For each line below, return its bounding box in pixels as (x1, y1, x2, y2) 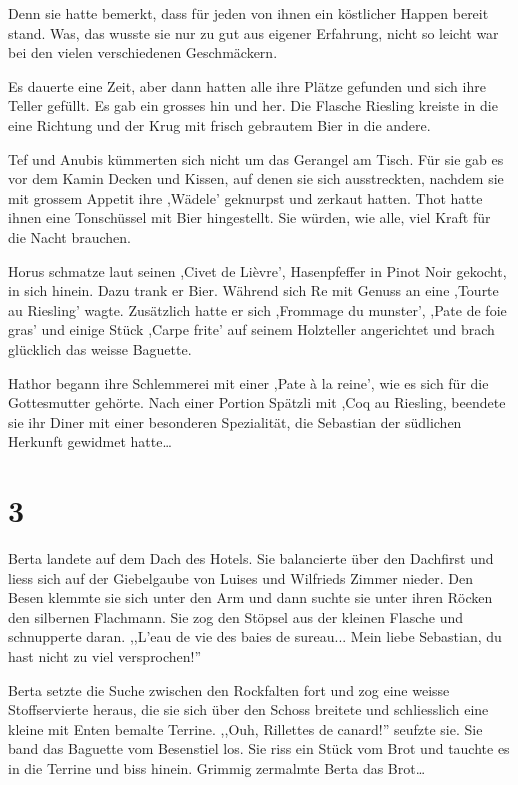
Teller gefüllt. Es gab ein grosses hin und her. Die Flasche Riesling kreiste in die (8, 95, 498, 116)
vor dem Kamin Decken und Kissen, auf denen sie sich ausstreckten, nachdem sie (8, 168, 504, 189)
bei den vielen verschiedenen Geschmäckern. (8, 42, 278, 63)
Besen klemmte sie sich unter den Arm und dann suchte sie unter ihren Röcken (8, 587, 493, 608)
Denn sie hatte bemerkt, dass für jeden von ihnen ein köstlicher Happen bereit (8, 3, 489, 23)
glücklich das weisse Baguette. (8, 338, 192, 359)
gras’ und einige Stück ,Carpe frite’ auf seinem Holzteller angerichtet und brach (8, 319, 495, 340)
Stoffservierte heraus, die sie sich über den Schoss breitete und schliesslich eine (8, 699, 489, 720)
